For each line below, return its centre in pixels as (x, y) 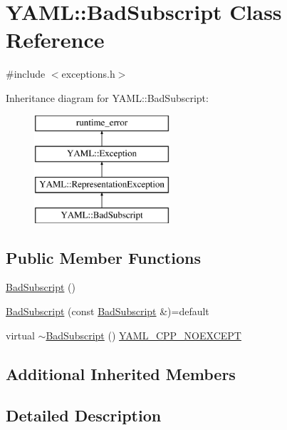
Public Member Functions (103, 257)
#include (26, 74)
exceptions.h (88, 74)
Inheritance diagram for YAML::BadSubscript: (107, 97)
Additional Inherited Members (121, 373)
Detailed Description (84, 415)
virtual (20, 335)
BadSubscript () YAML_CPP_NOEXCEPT (143, 335)
